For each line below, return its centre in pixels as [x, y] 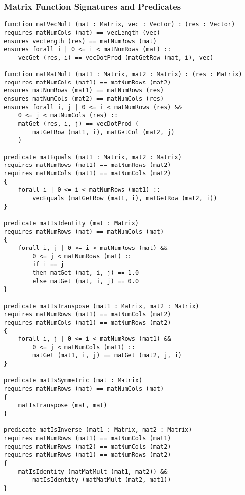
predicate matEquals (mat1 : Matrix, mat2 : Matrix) [93, 157]
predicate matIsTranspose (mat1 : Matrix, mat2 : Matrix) [102, 306]
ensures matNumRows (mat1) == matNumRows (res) [84, 91]
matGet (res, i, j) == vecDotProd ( [79, 124]
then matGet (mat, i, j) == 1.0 [86, 273]
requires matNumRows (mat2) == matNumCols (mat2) [88, 447]
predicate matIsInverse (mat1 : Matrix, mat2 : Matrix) [98, 430]
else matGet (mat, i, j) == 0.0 [86, 281]
